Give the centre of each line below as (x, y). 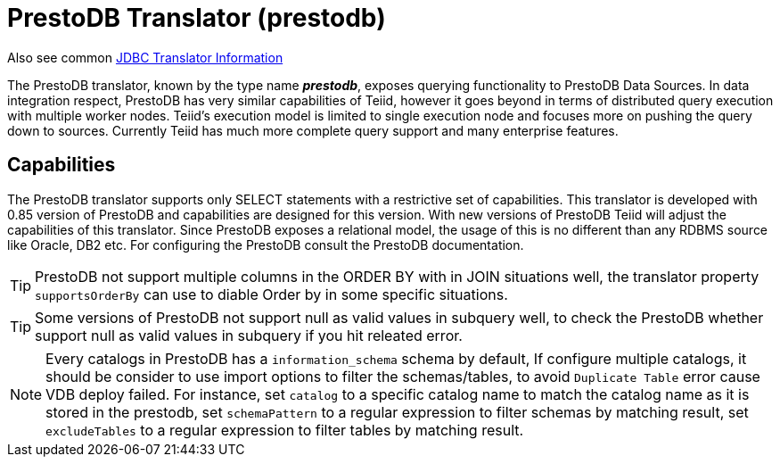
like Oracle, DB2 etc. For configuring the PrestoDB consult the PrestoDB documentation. (266, 244)
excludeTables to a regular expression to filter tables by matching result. (285, 430)
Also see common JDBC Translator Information (145, 57)
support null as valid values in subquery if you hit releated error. (249, 335)
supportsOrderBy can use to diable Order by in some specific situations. (271, 294)
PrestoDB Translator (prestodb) (197, 18)
